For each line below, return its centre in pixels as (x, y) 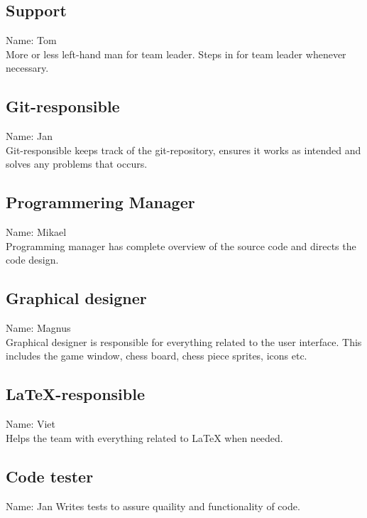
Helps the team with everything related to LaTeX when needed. (144, 437)
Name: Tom (31, 40)
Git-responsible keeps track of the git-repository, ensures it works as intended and (183, 150)
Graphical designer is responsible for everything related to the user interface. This (184, 341)
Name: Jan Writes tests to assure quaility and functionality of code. (153, 506)
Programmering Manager (100, 202)
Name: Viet (31, 424)
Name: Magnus (38, 328)
